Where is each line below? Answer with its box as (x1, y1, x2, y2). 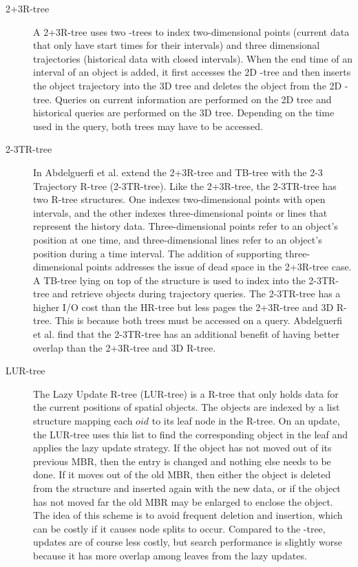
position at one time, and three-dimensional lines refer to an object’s (33, 232, 322, 246)
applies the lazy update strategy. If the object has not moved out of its (33, 440, 332, 455)
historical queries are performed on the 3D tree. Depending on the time (33, 105, 335, 120)
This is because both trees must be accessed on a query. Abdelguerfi (54, 313, 343, 328)
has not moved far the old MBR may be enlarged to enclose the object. (33, 494, 333, 509)
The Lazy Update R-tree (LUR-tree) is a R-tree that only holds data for (33, 386, 339, 400)
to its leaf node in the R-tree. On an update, (151, 414, 340, 428)
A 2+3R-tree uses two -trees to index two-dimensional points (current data (33, 24, 350, 39)
